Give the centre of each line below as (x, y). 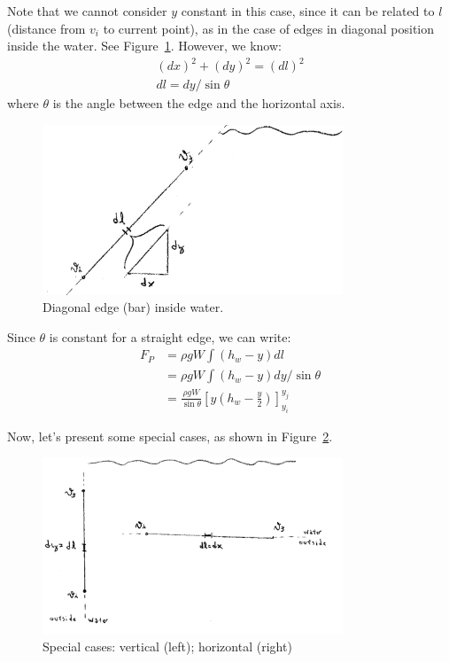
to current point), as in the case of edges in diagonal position (269, 28)
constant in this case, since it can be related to (308, 11)
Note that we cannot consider (87, 11)
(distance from (46, 28)
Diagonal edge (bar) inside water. (133, 307)
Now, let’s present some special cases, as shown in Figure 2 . (170, 436)
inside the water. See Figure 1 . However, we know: (144, 46)
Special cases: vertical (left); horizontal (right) (167, 646)
